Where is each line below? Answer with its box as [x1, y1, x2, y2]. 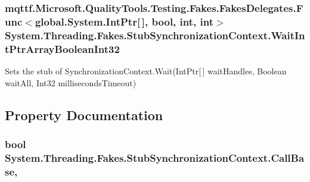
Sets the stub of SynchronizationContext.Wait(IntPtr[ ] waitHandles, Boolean [5, 64, 287, 77]
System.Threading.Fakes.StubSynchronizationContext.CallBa [5, 150, 305, 165]
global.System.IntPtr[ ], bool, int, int [35, 14, 213, 29]
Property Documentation [5, 105, 163, 124]
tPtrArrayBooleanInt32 [5, 41, 120, 56]
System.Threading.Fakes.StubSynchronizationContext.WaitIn [5, 27, 305, 42]
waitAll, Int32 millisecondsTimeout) [5, 76, 137, 89]
